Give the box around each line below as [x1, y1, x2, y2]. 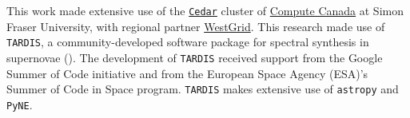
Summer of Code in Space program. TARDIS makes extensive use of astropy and [6, 81, 399, 97]
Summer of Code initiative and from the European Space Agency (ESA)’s [6, 65, 368, 81]
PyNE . [6, 96, 33, 112]
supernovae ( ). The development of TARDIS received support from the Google [6, 49, 383, 65]
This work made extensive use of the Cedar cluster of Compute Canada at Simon [6, 2, 404, 18]
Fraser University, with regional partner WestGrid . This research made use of [6, 18, 385, 34]
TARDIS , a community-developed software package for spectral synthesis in [6, 33, 369, 50]
